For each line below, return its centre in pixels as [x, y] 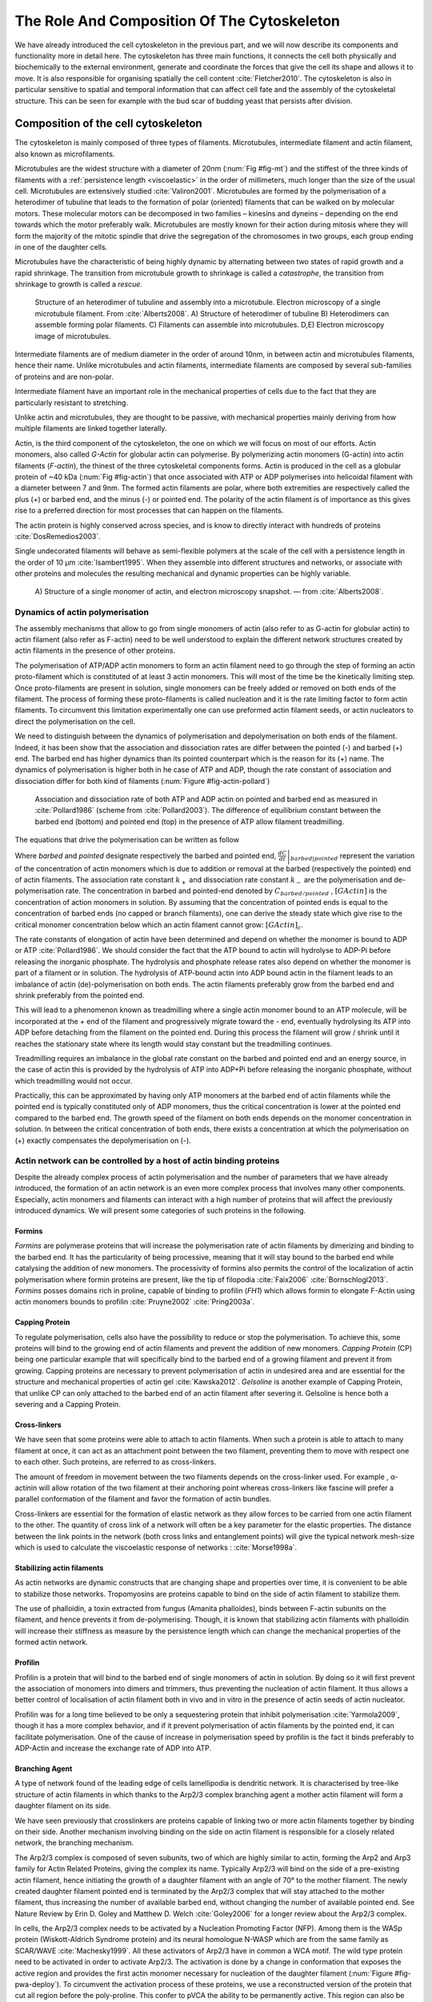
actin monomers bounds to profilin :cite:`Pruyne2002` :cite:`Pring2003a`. [135, 1302]
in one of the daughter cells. [61, 247]
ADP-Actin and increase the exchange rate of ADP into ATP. [113, 1748]
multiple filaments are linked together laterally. [91, 428]
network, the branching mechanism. [74, 1843]
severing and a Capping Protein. [68, 1405]
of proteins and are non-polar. [64, 376]
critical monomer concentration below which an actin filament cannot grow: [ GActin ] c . [159, 925]
